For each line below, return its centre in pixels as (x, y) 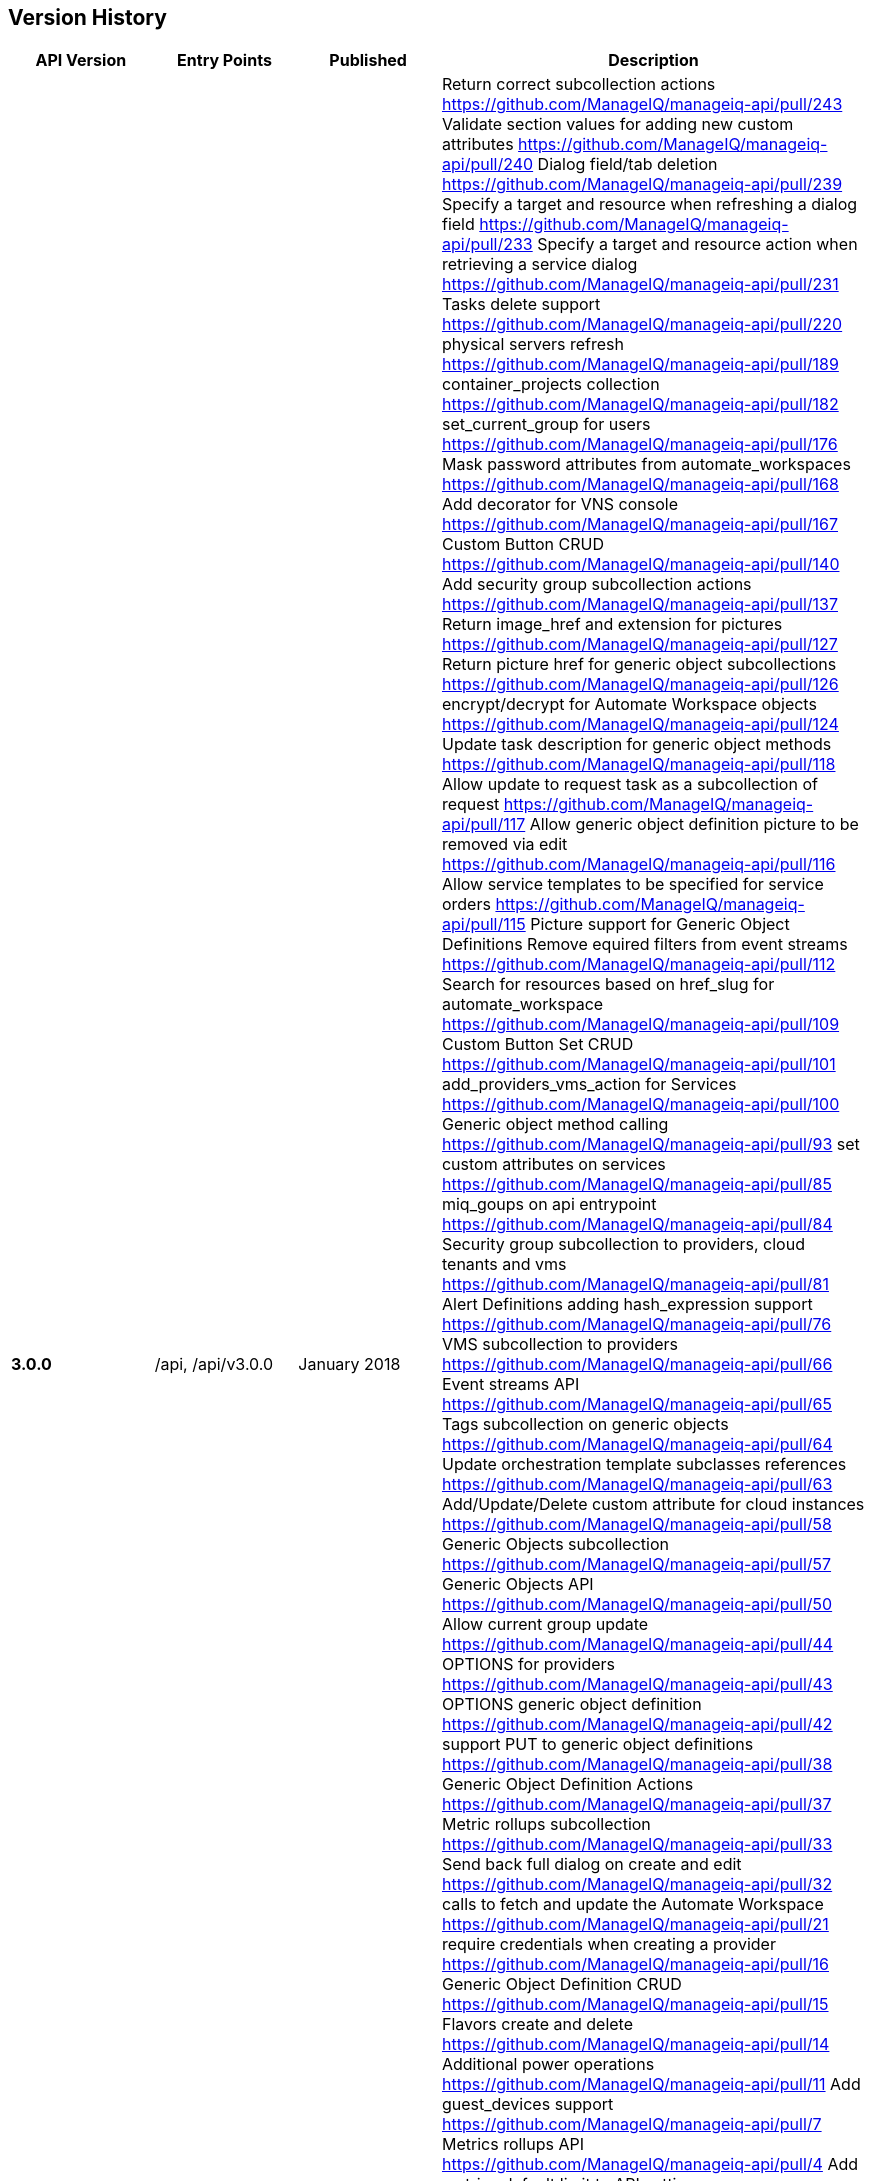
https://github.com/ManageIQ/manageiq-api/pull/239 (642, 184)
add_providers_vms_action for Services (589, 1084)
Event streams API (510, 1384)
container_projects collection (550, 384)
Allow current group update (545, 1624)
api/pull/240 (487, 164)
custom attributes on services (553, 1164)
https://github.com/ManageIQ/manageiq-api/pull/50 (637, 1604)
